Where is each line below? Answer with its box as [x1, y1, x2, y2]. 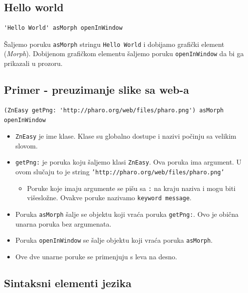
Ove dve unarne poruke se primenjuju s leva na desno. [15, 251, 177, 261]
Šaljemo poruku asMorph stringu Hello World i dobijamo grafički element [4, 39, 225, 49]
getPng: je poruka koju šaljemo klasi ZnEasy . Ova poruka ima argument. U [15, 157, 242, 167]
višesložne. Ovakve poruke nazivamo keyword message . [27, 192, 192, 203]
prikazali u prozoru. [4, 58, 63, 68]
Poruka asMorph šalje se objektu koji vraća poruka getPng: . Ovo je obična [15, 209, 239, 219]
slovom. [15, 140, 38, 150]
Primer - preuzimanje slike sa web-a [4, 82, 189, 97]
